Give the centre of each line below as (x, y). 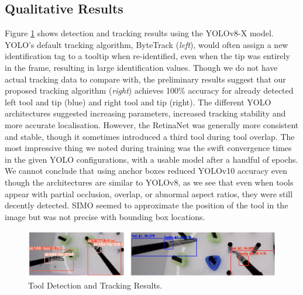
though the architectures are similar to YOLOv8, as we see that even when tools (149, 182)
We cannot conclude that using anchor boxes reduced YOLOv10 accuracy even (146, 171)
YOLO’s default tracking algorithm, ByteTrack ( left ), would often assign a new (147, 44)
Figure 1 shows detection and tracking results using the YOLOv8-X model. (139, 33)
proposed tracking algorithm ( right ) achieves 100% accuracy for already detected (149, 90)
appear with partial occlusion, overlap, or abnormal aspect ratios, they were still (149, 193)
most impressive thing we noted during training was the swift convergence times (148, 148)
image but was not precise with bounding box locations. (105, 216)
